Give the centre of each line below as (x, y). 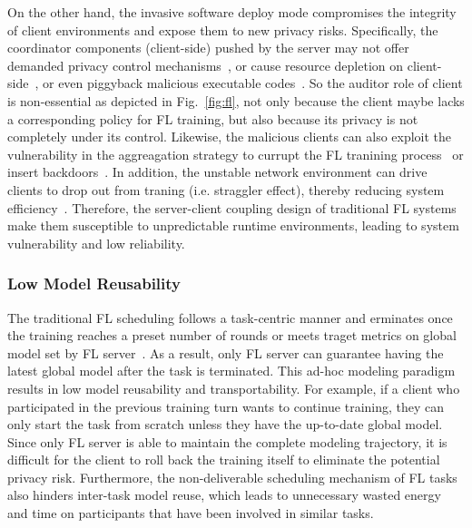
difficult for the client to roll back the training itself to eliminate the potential (224, 460)
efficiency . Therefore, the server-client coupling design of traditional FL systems (232, 207)
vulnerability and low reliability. (96, 243)
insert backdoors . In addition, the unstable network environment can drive (217, 172)
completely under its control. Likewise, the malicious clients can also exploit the (230, 137)
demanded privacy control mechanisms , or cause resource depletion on (206, 65)
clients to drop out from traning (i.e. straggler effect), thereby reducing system (226, 189)
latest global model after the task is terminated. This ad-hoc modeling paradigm (231, 371)
